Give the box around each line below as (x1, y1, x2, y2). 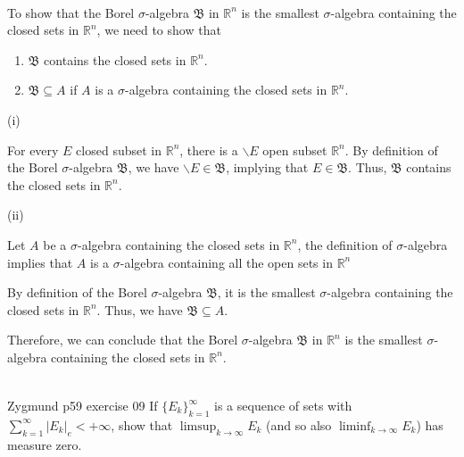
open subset (262, 140, 327, 159)
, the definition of (297, 235, 393, 253)
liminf (338, 420, 371, 433)
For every (7, 140, 59, 159)
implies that (7, 253, 73, 271)
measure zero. (7, 435, 82, 453)
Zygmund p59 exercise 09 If (7, 396, 158, 415)
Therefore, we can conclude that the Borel (7, 330, 238, 349)
